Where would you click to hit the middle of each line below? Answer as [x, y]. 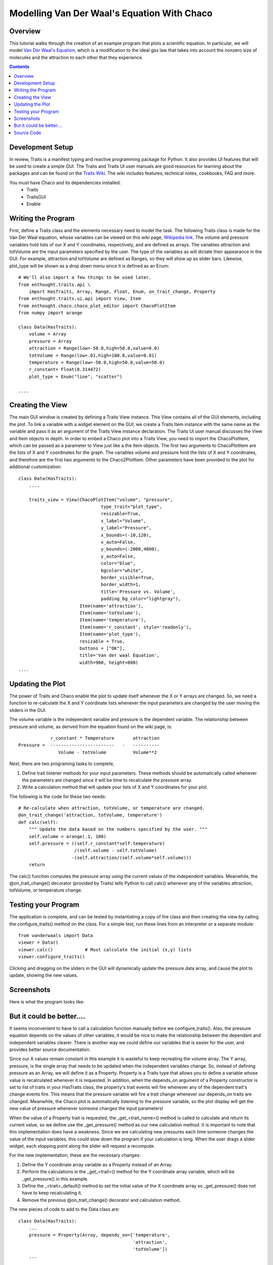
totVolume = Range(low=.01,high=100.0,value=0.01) [93, 355]
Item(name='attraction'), [111, 606]
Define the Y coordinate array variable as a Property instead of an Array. [97, 1164]
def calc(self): [38, 822]
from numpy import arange [51, 313]
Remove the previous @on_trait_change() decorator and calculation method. [101, 1200]
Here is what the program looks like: [47, 1001]
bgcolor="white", [122, 570]
